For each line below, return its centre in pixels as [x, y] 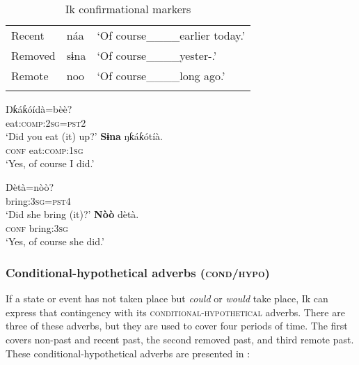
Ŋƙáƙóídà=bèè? [39, 109]
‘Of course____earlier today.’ [171, 35]
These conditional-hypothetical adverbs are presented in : [128, 353]
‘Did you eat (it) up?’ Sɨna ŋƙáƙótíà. [84, 136]
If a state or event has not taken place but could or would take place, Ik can [167, 298]
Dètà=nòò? [30, 186]
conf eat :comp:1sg [45, 149]
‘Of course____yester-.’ [157, 55]
